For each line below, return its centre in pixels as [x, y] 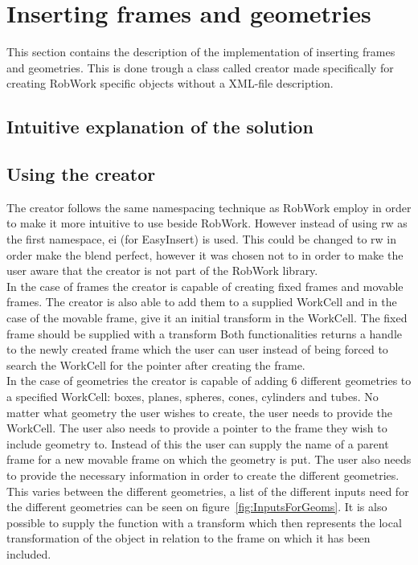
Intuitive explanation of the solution [160, 127]
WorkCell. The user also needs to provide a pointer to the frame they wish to [197, 428]
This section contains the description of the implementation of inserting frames [201, 52]
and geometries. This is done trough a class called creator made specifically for [200, 67]
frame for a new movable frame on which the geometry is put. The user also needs [209, 459]
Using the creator [81, 174]
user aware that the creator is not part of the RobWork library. [162, 270]
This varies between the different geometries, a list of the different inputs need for [208, 491]
